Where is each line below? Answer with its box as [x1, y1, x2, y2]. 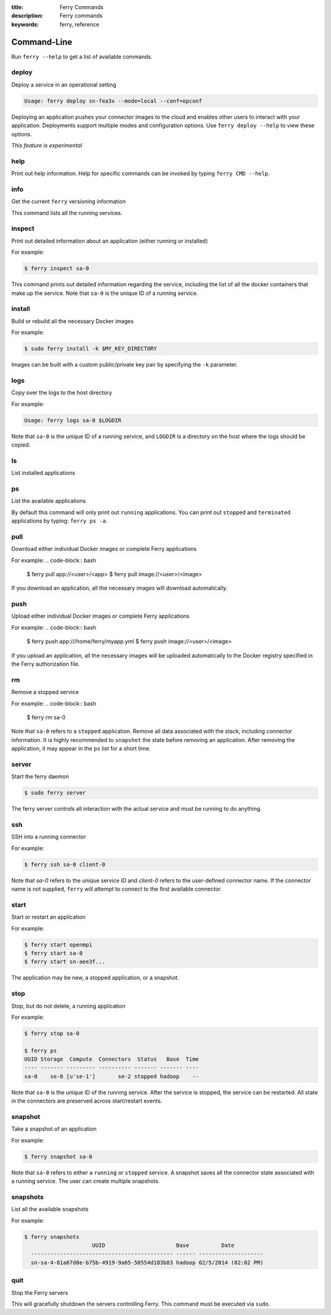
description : [11, 12, 44, 20]
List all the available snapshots [11, 1206, 89, 1213]
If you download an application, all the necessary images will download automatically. [11, 584, 228, 592]
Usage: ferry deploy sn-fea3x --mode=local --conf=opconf [24, 97, 202, 104]
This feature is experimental [11, 141, 83, 149]
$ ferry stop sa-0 [24, 1029, 80, 1037]
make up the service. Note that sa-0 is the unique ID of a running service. [11, 289, 199, 297]
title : [11, 4, 24, 10]
